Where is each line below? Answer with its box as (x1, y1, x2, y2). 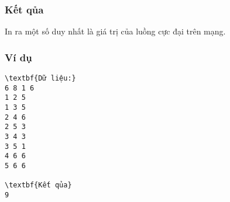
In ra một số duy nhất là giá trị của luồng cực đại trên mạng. (5, 25, 226, 37)
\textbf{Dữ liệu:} (5, 74, 76, 83)
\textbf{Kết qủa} (5, 181, 72, 190)
